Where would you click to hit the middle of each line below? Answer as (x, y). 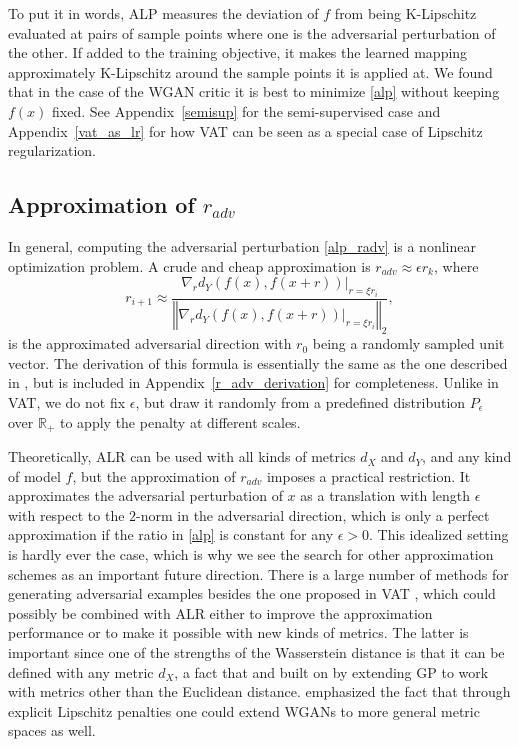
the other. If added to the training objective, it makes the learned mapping (238, 52)
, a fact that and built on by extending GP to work (331, 671)
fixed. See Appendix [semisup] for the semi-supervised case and (246, 110)
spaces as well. (52, 730)
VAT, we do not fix (67, 402)
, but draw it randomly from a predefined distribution (300, 402)
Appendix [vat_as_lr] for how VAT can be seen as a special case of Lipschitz (245, 130)
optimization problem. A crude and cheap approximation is (189, 265)
